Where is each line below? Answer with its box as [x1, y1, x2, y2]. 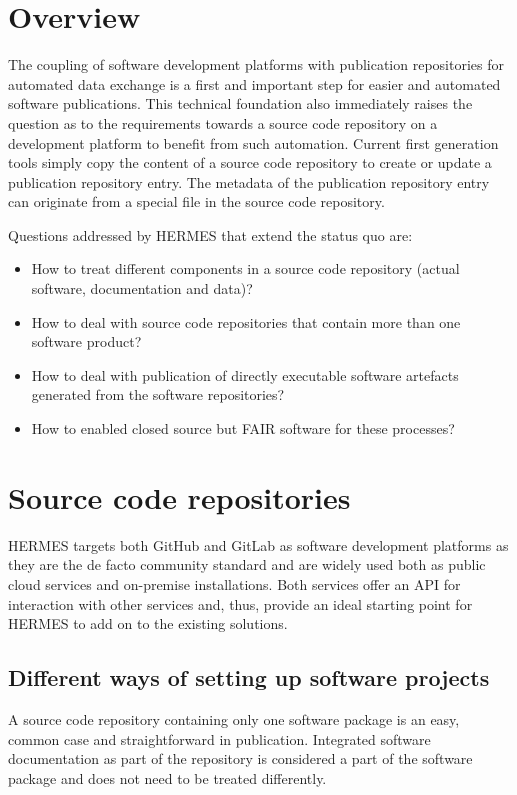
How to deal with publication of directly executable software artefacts [31, 364, 459, 385]
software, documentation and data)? [31, 278, 253, 299]
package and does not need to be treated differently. [8, 767, 327, 788]
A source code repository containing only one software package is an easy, [8, 708, 460, 729]
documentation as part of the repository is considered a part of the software [8, 748, 473, 769]
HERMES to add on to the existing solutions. [8, 613, 288, 634]
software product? [31, 331, 142, 352]
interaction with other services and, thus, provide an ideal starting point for [8, 593, 473, 614]
